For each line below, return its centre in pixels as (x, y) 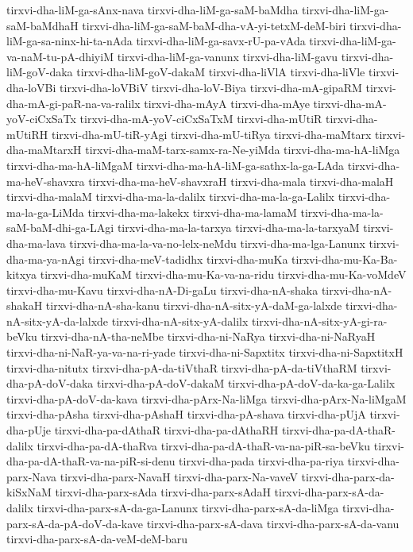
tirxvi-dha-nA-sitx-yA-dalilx (180, 320)
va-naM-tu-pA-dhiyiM (60, 56)
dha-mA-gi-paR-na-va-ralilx (73, 103)
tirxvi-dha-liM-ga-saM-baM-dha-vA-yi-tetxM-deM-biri (214, 25)
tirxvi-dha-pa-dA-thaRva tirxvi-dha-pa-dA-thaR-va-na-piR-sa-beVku (204, 445)
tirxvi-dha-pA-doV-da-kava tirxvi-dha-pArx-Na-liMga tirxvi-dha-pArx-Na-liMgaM (206, 398)
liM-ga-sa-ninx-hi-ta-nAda (69, 41)
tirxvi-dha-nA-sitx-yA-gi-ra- (320, 320)
